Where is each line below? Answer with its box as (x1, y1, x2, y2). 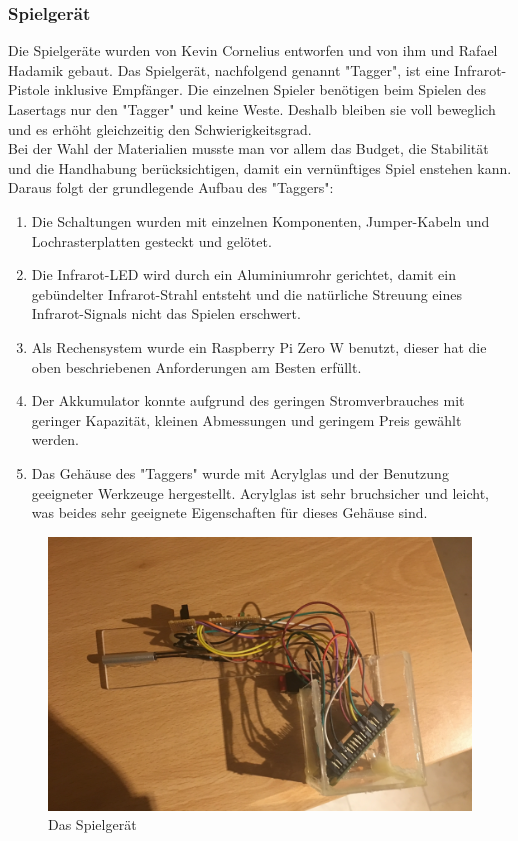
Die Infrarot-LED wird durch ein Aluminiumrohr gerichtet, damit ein (31, 264, 457, 285)
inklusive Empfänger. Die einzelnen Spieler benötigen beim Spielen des (54, 79, 487, 100)
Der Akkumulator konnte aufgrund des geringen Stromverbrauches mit (31, 390, 465, 411)
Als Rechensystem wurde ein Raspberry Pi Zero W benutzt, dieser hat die (31, 336, 487, 357)
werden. (31, 429, 79, 450)
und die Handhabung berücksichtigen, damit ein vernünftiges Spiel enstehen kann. (8, 157, 512, 178)
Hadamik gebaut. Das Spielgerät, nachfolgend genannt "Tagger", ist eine (8, 59, 450, 80)
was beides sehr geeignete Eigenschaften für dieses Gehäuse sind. (31, 502, 428, 523)
